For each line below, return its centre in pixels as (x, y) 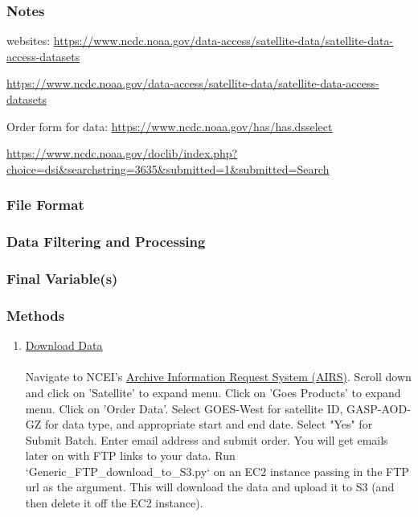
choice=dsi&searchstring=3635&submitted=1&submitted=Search (168, 168)
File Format (45, 205)
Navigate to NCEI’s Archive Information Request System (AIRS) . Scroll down (218, 377)
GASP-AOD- (378, 408)
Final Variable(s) (62, 278)
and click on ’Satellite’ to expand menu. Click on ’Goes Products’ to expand (213, 392)
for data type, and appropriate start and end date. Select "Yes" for (209, 424)
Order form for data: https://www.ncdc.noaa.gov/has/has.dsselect (170, 126)
